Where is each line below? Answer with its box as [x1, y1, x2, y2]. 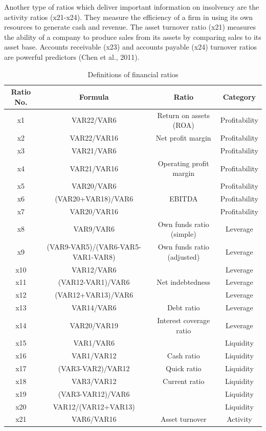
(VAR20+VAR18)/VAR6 [55, 193, 134, 203]
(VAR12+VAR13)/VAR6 [55, 289, 134, 300]
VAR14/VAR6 [71, 302, 117, 313]
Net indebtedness [157, 277, 211, 287]
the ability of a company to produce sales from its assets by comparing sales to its [4, 31, 261, 42]
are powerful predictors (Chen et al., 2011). [4, 51, 140, 62]
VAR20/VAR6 [71, 180, 117, 191]
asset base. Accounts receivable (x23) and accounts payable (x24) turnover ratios [4, 41, 257, 52]
